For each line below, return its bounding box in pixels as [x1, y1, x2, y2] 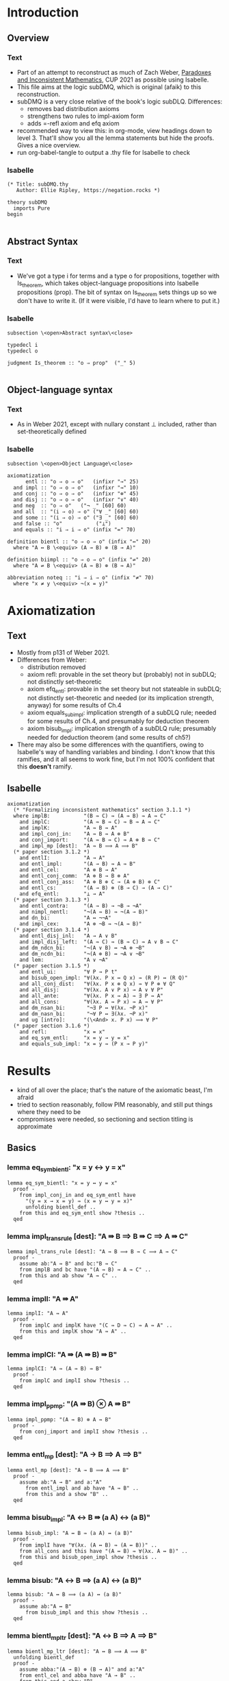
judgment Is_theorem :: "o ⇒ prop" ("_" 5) [7, 359, 136, 366]
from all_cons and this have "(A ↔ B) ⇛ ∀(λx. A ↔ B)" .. [19, 1547, 188, 1554]
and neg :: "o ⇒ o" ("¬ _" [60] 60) [13, 502, 127, 509]
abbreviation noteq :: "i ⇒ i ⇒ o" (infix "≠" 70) [7, 574, 154, 581]
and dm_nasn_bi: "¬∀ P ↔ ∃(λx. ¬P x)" [19, 1010, 148, 1017]
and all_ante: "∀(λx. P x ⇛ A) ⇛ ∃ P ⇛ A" [19, 992, 164, 999]
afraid [16, 1093, 34, 1101]
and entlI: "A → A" [19, 854, 106, 861]
